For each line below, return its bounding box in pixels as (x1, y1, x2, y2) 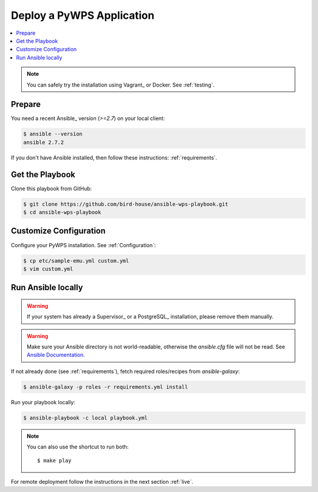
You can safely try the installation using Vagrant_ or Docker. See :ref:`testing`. (26, 81, 215, 88)
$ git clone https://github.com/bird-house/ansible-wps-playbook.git (23, 201, 228, 207)
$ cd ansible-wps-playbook (23, 209, 101, 216)
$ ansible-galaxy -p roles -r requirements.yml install (23, 383, 188, 390)
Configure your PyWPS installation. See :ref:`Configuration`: (11, 241, 156, 248)
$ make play (37, 457, 72, 464)
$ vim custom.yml (23, 265, 74, 272)
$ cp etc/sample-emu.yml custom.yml (23, 257, 130, 264)
